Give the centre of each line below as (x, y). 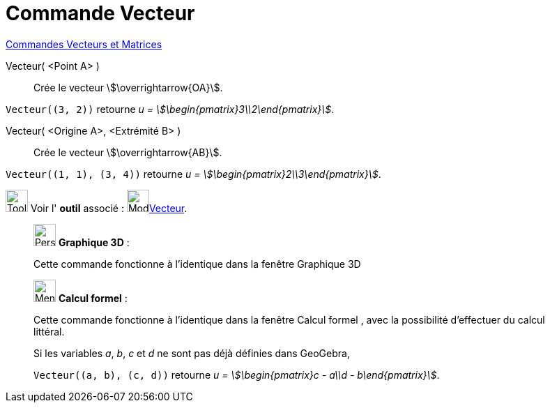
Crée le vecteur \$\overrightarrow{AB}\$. (128, 152)
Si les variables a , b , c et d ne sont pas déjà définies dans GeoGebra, (192, 353)
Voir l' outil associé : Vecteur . (109, 208)
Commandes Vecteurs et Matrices (84, 44)
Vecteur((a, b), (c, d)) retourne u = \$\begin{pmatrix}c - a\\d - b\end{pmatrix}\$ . (237, 375)
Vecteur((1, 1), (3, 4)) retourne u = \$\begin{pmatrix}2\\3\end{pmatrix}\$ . (193, 174)
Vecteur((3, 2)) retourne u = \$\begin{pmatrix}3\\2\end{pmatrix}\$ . (170, 109)
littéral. (49, 331)
